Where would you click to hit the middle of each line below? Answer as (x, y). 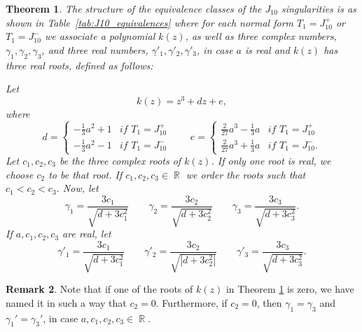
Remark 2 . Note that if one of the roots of (99, 289)
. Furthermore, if (192, 302)
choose (20, 174)
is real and (267, 49)
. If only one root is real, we (271, 160)
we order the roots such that (246, 174)
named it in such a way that (66, 302)
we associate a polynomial (100, 36)
